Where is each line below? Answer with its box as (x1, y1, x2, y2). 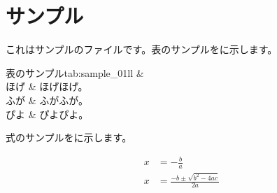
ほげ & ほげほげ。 (6, 79, 88, 94)
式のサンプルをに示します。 (6, 130, 132, 145)
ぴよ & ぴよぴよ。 (6, 106, 89, 121)
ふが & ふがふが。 (6, 92, 88, 107)
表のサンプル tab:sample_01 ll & (6, 65, 144, 80)
